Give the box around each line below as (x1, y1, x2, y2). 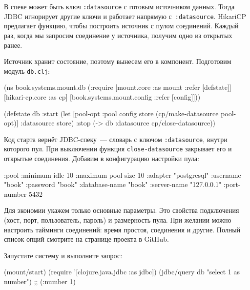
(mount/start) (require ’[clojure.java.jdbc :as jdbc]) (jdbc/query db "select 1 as (4, 267, 240, 277)
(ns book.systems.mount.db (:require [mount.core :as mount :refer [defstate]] (4, 82, 231, 92)
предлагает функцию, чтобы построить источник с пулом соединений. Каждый (4, 21, 239, 31)
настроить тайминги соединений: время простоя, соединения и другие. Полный (4, 224, 241, 234)
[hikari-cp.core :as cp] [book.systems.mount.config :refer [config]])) (4, 91, 201, 102)
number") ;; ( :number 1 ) (4, 276, 76, 286)
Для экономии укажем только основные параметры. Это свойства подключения (4, 205, 239, 215)
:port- (223, 179, 241, 189)
